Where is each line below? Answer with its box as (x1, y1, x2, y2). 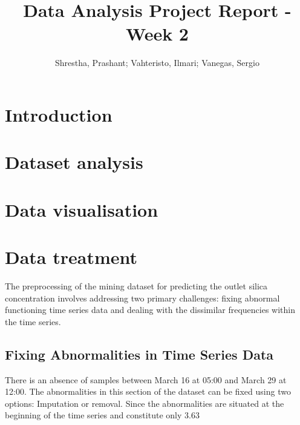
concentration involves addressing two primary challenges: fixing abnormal (5, 291, 280, 304)
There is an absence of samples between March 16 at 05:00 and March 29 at (5, 373, 287, 386)
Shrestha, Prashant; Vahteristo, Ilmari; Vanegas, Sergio (55, 56, 259, 69)
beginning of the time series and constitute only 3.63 (5, 409, 200, 421)
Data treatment (5, 245, 138, 269)
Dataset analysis (5, 150, 143, 174)
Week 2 (126, 21, 189, 46)
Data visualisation (5, 197, 158, 222)
